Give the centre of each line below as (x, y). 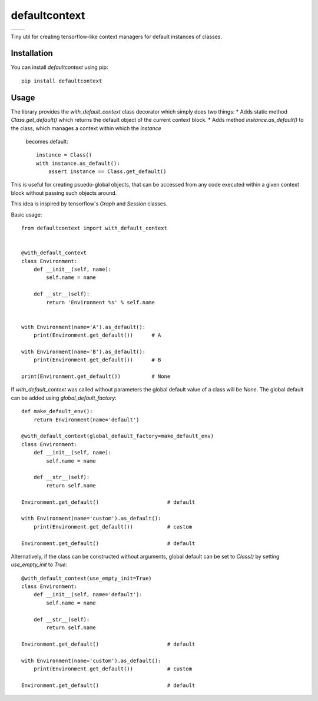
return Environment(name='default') (86, 420)
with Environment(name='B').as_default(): (84, 351)
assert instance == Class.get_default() (107, 172)
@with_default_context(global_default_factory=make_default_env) (118, 436)
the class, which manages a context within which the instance (86, 128)
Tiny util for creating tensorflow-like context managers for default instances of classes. (116, 36)
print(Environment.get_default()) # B (97, 360)
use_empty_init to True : (39, 564)
